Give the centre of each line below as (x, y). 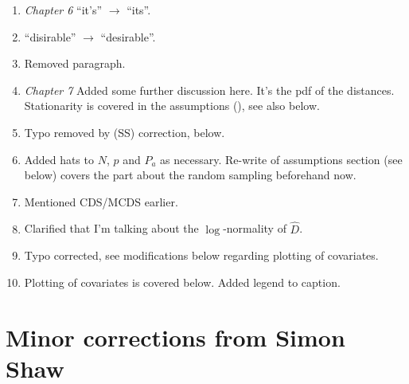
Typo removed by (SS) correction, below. (125, 132)
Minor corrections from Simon (175, 337)
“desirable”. (128, 36)
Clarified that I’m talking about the (111, 228)
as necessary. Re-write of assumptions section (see (281, 159)
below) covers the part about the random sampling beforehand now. (190, 175)
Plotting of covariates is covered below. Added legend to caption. (182, 282)
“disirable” (50, 36)
